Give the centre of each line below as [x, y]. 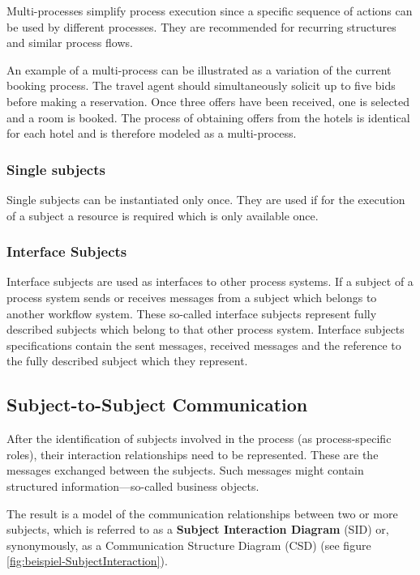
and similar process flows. [70, 43]
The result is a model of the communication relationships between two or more [202, 513]
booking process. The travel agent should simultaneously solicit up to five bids [201, 85]
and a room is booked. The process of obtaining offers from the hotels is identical [208, 117]
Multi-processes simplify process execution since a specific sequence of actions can [210, 11]
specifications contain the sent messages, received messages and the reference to [204, 345]
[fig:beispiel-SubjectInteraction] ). [87, 561]
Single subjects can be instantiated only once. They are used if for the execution [206, 199]
